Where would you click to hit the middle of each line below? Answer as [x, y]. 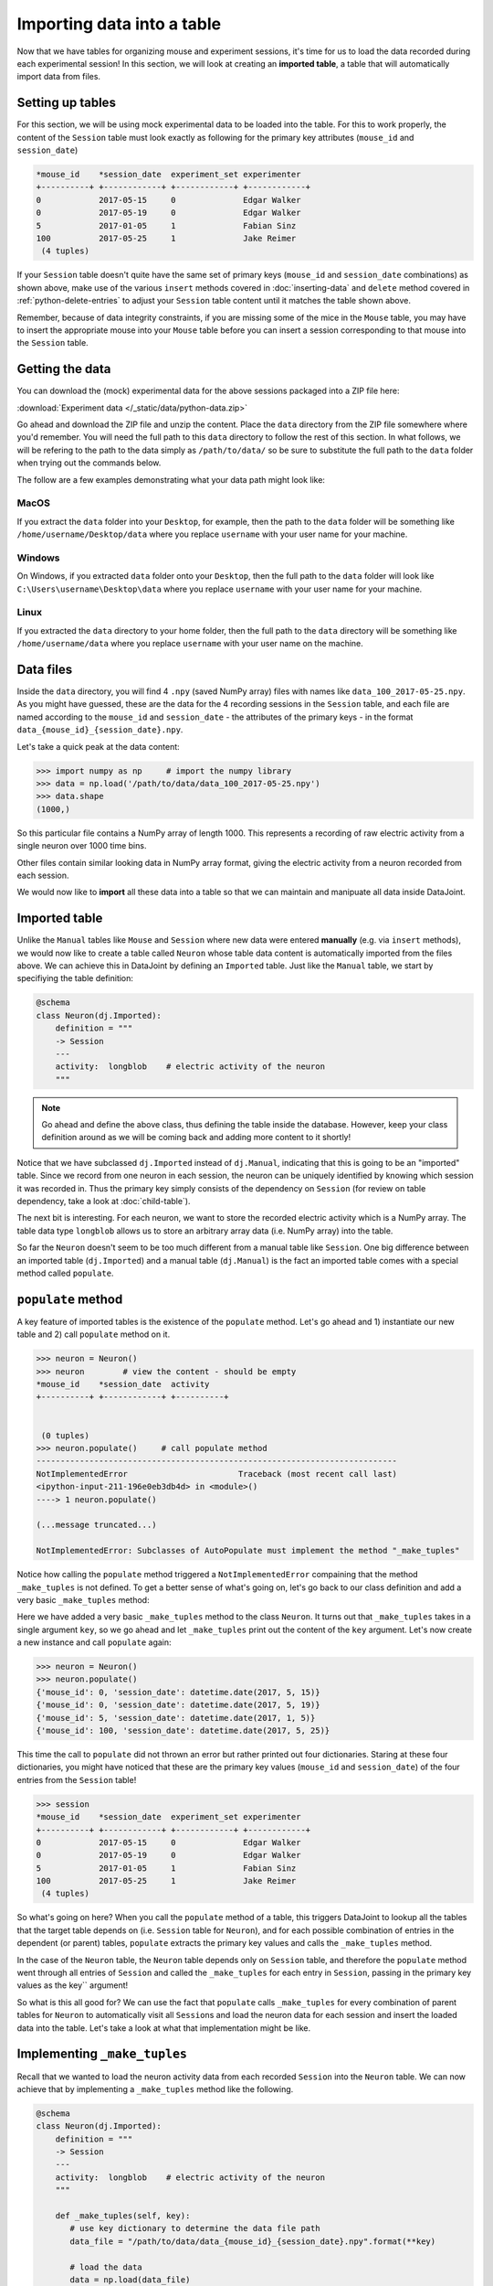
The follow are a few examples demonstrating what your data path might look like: [171, 479]
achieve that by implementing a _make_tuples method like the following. [155, 2088]
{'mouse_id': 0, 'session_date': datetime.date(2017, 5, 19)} [178, 1705]
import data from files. [58, 77]
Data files [45, 669]
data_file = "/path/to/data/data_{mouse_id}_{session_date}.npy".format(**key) [253, 2241]
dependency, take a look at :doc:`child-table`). [104, 1202]
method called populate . [65, 1273]
